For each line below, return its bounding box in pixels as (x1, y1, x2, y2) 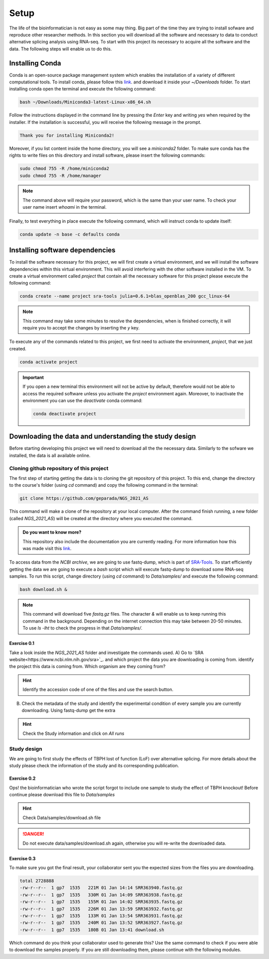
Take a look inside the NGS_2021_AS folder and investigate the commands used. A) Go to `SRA (9, 649, 204, 655)
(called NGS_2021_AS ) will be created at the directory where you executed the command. (9, 515, 193, 521)
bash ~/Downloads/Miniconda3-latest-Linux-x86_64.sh (19, 99, 151, 105)
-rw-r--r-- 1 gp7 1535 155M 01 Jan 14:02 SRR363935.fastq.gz (19, 899, 183, 905)
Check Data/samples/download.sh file (22, 814, 101, 821)
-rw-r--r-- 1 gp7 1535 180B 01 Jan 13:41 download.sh (19, 927, 164, 933)
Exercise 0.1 (9, 640, 35, 646)
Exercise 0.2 (9, 775, 36, 781)
